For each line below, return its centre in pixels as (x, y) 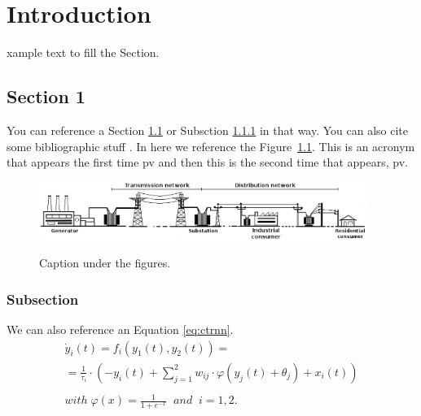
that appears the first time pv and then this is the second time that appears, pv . (207, 162)
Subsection (43, 299)
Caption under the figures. (105, 263)
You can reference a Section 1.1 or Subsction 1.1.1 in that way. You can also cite (208, 130)
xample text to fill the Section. (83, 52)
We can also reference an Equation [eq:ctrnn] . (120, 329)
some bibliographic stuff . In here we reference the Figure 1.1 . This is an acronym (211, 146)
